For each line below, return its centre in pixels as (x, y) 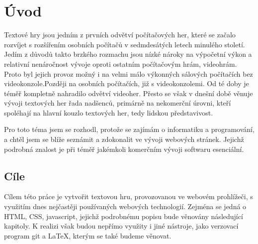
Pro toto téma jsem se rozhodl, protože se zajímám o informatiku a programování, (129, 129)
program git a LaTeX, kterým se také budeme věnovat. (88, 235)
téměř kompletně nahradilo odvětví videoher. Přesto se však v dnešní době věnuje (129, 93)
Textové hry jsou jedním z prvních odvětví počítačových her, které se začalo (120, 35)
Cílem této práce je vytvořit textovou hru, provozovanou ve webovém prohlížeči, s (129, 196)
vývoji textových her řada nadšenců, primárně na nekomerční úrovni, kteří (118, 103)
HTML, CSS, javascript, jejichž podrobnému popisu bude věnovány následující (124, 216)
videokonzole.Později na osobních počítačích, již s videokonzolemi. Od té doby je (127, 83)
